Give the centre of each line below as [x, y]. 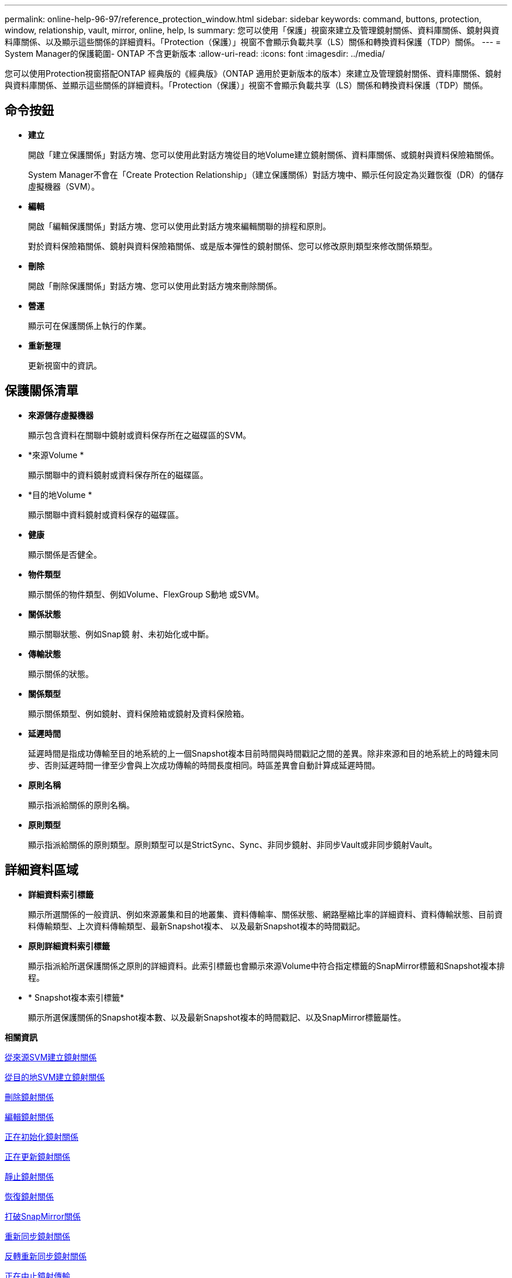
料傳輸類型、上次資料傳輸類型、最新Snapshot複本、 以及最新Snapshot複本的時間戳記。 [197, 926]
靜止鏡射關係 [29, 1176]
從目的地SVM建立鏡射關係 [55, 1077]
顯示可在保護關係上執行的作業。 [89, 325]
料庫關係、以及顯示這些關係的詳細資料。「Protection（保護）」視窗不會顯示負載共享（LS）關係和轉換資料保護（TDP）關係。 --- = [253, 42]
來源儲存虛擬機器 [61, 415]
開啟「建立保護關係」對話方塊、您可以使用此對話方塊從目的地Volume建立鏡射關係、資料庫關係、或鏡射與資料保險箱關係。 [264, 154]
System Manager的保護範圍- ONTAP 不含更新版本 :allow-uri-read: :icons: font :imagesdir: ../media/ [195, 54]
